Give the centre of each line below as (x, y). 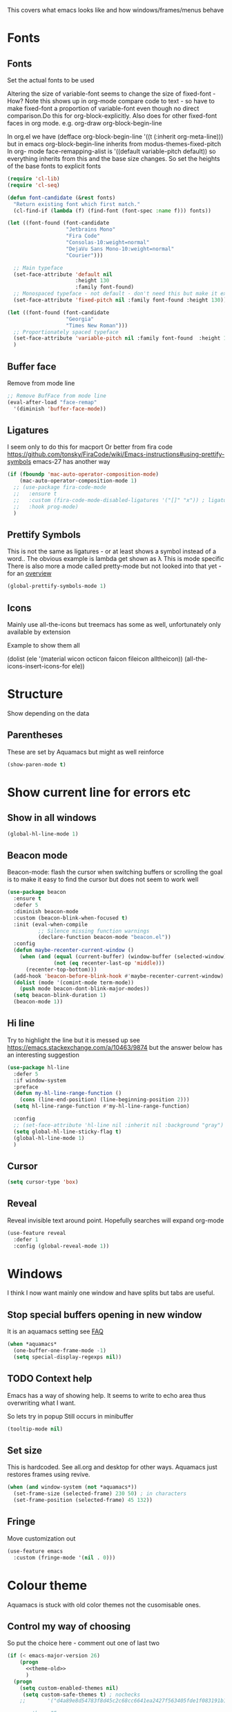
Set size (25, 1450)
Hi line (21, 1023)
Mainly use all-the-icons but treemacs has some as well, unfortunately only (114, 624)
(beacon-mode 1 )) (38, 1002)
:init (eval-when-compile (51, 924)
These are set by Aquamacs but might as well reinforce (86, 752)
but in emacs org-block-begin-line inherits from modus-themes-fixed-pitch (114, 144)
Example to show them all (44, 645)
